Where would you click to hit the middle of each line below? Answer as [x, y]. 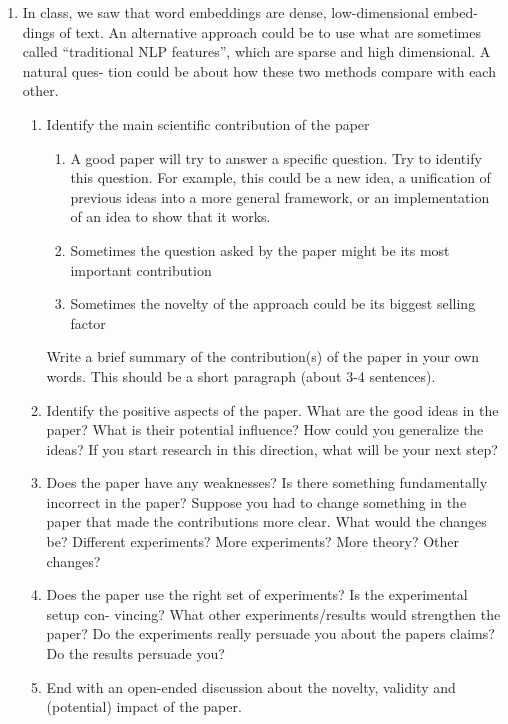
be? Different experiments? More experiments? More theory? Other [253, 541]
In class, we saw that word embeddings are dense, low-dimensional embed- [250, 12]
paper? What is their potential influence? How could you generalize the [265, 429]
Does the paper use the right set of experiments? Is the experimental [257, 594]
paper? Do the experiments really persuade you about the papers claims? [270, 633]
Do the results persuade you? [135, 653]
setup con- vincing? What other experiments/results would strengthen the [273, 613]
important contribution [141, 269]
